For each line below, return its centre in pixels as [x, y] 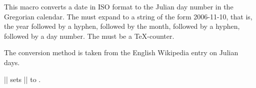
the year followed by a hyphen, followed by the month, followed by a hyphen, [122, 26]
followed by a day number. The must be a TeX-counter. [89, 36]
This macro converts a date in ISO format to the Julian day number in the [119, 6]
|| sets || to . [22, 79]
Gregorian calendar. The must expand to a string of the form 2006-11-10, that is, [128, 16]
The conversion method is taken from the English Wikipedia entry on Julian [121, 52]
